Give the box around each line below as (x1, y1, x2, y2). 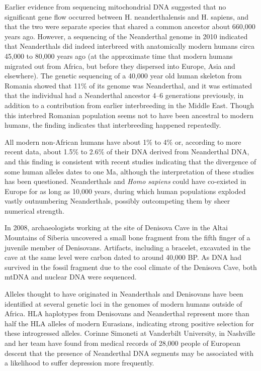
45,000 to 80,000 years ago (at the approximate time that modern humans (5, 50, 233, 61)
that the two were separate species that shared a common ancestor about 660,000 (5, 21, 255, 32)
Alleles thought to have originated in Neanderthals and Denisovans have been (5, 289, 243, 299)
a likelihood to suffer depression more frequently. (5, 357, 154, 368)
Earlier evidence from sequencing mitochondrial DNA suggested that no (5, 2, 226, 12)
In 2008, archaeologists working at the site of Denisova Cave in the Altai (5, 222, 228, 233)
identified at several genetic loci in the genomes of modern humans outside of (5, 298, 242, 309)
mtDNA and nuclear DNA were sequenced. (5, 271, 137, 282)
